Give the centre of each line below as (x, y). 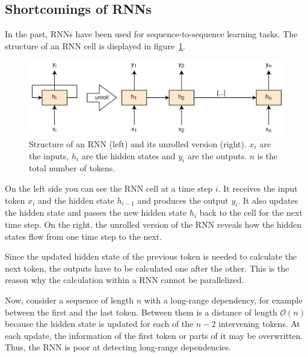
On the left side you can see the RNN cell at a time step (109, 188)
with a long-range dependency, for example (223, 300)
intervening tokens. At (260, 324)
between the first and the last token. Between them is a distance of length (141, 312)
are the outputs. (217, 155)
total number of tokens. (72, 168)
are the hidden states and (128, 155)
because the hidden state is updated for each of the (99, 324)
